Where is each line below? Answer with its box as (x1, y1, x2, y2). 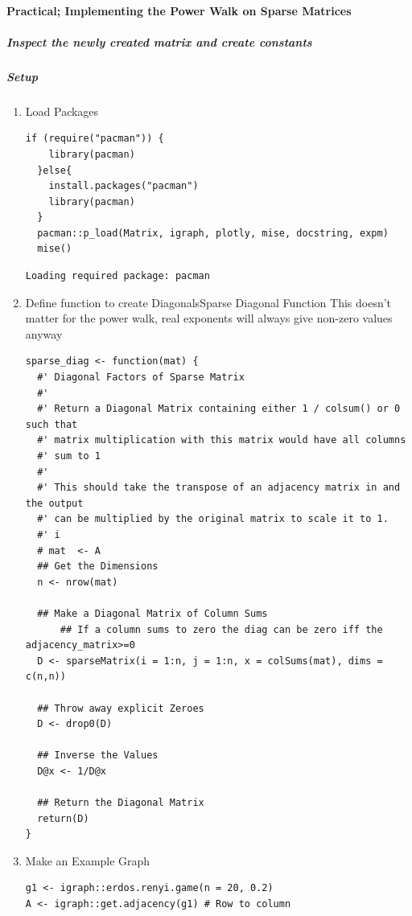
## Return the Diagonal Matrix (37, 797, 204, 809)
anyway (25, 325, 63, 342)
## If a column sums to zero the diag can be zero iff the (60, 623, 383, 635)
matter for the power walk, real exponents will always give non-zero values (25, 310, 393, 327)
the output (25, 497, 84, 509)
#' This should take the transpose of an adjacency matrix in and (37, 482, 401, 494)
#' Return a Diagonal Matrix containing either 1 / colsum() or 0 (37, 403, 401, 415)
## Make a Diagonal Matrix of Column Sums (37, 607, 268, 619)
